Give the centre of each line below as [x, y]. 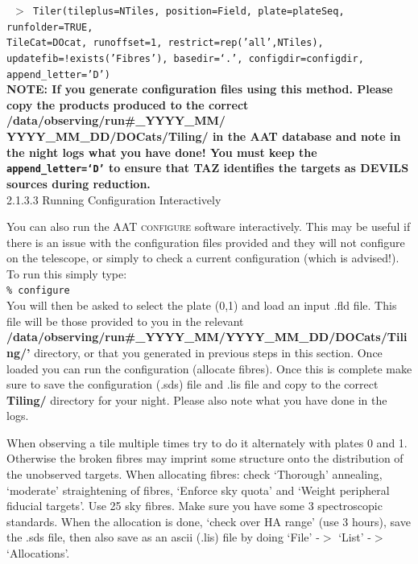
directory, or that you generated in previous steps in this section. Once [208, 352]
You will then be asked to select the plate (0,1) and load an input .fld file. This [202, 305]
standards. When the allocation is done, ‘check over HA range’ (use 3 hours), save [209, 521]
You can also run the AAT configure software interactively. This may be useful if [209, 226]
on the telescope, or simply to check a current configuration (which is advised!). [203, 258]
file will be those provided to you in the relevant [125, 321]
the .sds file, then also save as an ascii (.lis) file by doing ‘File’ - [163, 537]
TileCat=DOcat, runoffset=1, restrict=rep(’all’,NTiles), [165, 43]
